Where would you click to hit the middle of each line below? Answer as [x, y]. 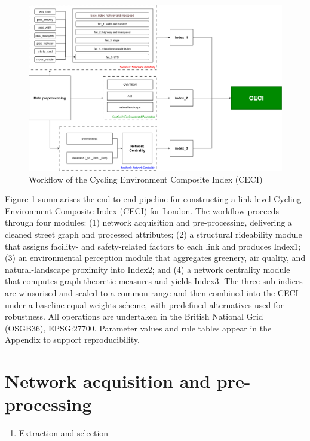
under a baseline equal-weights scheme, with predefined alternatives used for [144, 304]
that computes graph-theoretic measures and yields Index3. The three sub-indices [154, 281]
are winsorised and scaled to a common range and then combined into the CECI [152, 292]
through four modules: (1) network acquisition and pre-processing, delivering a [148, 222]
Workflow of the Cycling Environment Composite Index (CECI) [146, 179]
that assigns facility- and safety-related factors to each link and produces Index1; [153, 246]
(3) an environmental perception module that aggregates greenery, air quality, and [155, 258]
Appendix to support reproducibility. [72, 340]
